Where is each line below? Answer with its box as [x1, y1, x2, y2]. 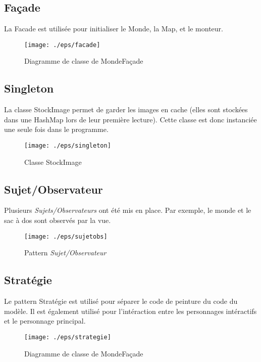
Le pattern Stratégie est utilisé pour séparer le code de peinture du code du [4, 296, 238, 306]
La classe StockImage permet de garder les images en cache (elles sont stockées [4, 104, 248, 115]
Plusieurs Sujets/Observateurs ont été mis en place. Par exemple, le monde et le [4, 205, 251, 215]
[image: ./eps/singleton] [24, 142, 111, 150]
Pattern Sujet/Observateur [24, 247, 107, 258]
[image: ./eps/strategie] [24, 333, 111, 341]
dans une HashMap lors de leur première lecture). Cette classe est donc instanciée [4, 114, 257, 124]
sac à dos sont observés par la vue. [4, 215, 111, 225]
